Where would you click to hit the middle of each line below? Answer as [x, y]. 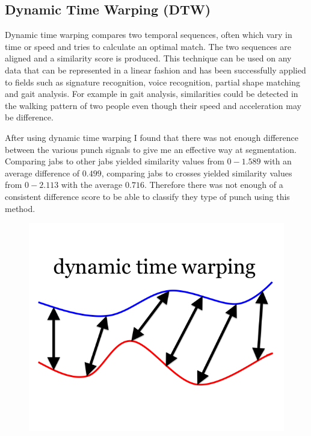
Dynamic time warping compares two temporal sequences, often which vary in [149, 35]
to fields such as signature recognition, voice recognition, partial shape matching [152, 82]
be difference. [29, 117]
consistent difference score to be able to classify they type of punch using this [147, 196]
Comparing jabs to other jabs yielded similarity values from [115, 161]
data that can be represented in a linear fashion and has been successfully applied [155, 70]
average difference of [42, 173]
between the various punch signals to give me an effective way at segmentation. [151, 149]
